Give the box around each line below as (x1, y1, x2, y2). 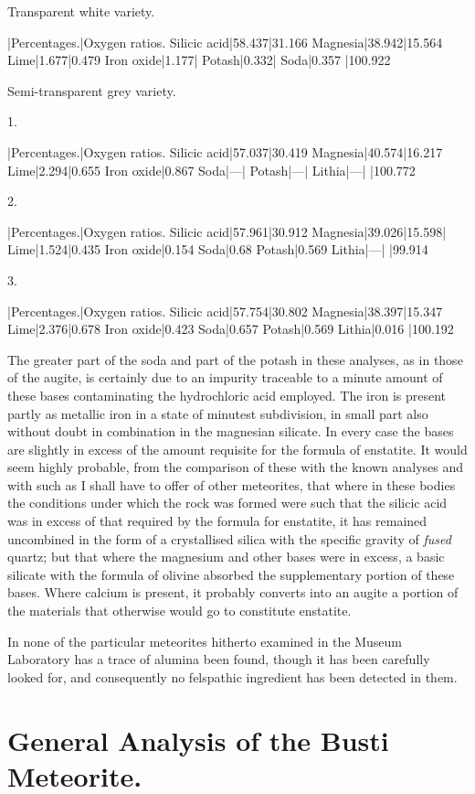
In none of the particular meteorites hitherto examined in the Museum (7, 631, 402, 650)
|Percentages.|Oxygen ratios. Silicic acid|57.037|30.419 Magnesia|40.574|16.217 (7, 142, 443, 161)
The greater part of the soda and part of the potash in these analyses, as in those (7, 349, 463, 369)
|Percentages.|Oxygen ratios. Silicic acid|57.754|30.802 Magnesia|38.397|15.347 (7, 301, 443, 320)
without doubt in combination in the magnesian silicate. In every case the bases (7, 422, 454, 441)
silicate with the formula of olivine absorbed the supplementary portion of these (7, 564, 455, 584)
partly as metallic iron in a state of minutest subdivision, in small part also (7, 403, 428, 423)
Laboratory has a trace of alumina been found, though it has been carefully (7, 649, 430, 669)
